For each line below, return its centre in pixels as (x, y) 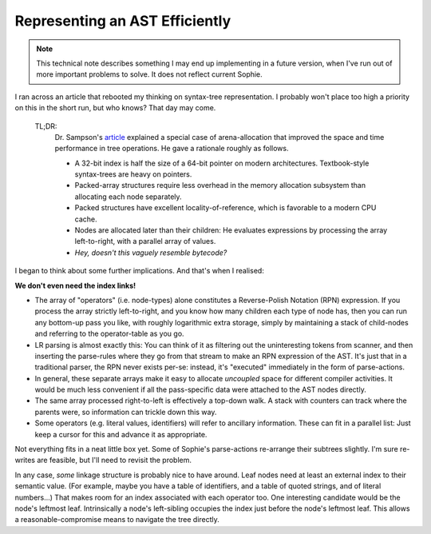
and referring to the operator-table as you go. (109, 334)
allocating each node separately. (129, 197)
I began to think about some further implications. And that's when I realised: (140, 271)
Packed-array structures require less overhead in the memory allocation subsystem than (220, 185)
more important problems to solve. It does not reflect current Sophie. (149, 74)
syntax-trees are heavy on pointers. (133, 174)
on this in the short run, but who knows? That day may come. (115, 108)
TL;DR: (46, 126)
